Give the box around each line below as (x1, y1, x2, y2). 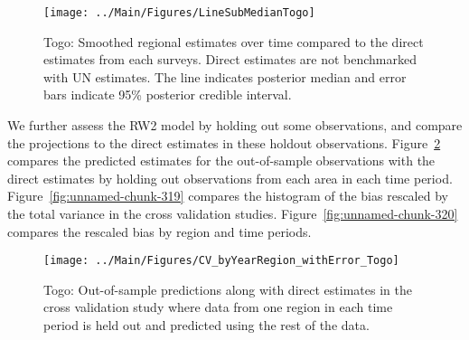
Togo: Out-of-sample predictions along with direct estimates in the (43, 279, 412, 298)
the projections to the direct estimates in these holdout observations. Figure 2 (7, 133, 441, 152)
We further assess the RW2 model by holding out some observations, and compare (7, 116, 463, 135)
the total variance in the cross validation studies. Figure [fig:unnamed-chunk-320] (7, 204, 458, 222)
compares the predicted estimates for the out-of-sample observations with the (7, 151, 436, 170)
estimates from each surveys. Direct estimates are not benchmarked (43, 50, 417, 69)
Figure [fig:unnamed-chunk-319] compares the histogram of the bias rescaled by (7, 186, 448, 205)
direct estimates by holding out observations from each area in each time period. (7, 168, 453, 187)
